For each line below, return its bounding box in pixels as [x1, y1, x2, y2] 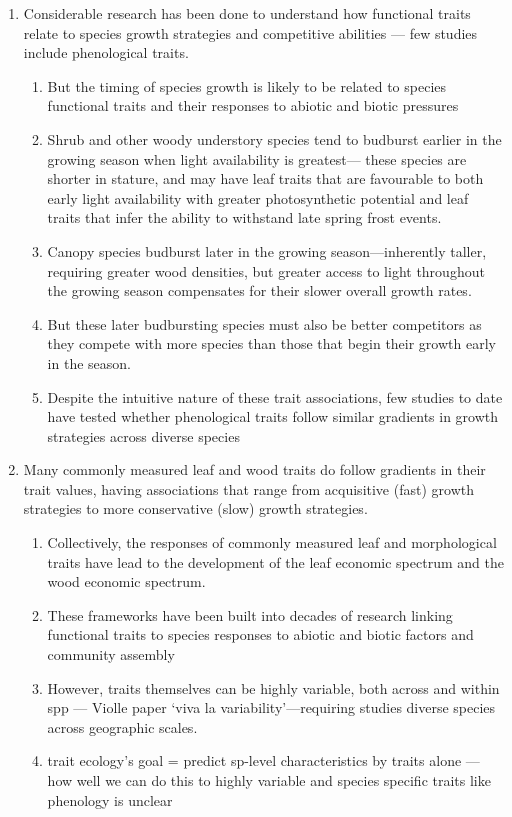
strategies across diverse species [47, 425, 240, 446]
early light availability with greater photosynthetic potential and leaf [47, 187, 469, 208]
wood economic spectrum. [47, 571, 206, 592]
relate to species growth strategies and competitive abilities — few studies [23, 22, 478, 43]
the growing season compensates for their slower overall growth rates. [47, 280, 472, 301]
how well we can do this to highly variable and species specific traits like [47, 770, 491, 790]
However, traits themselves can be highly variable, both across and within [47, 677, 500, 698]
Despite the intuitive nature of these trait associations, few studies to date [47, 386, 503, 407]
